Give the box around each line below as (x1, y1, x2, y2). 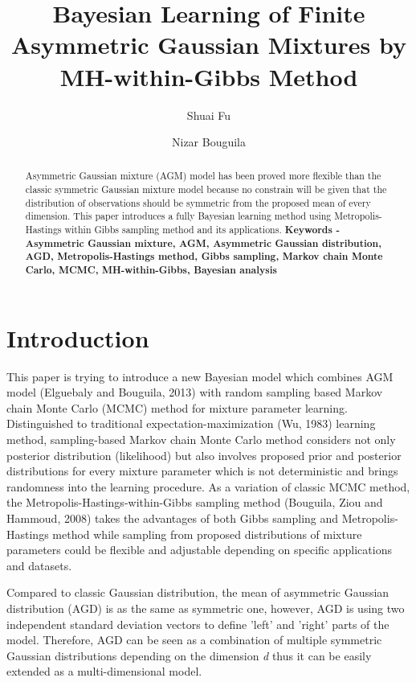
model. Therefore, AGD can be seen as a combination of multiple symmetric (6, 631, 382, 648)
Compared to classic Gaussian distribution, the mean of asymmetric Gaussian (6, 584, 389, 601)
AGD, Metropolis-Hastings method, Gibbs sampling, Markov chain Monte (25, 249, 383, 264)
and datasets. (6, 557, 72, 573)
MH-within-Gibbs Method (59, 60, 358, 92)
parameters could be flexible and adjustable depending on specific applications (6, 541, 392, 558)
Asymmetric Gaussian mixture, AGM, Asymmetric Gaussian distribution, (25, 236, 381, 250)
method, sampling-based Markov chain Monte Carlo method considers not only (6, 431, 396, 448)
